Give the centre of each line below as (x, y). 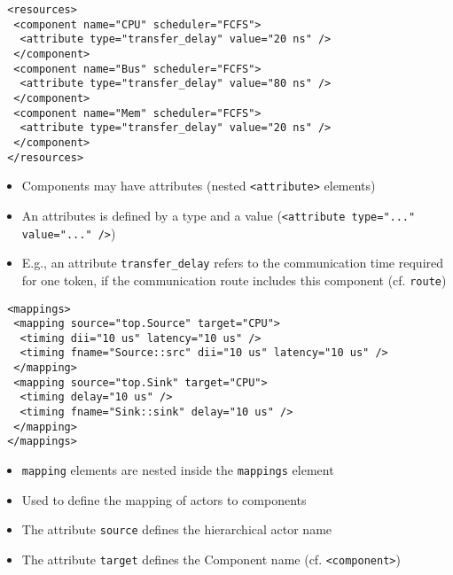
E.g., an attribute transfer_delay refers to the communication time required (233, 263)
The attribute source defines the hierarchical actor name (177, 529)
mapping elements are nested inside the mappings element (178, 470)
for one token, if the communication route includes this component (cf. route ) (234, 280)
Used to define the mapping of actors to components (164, 499)
